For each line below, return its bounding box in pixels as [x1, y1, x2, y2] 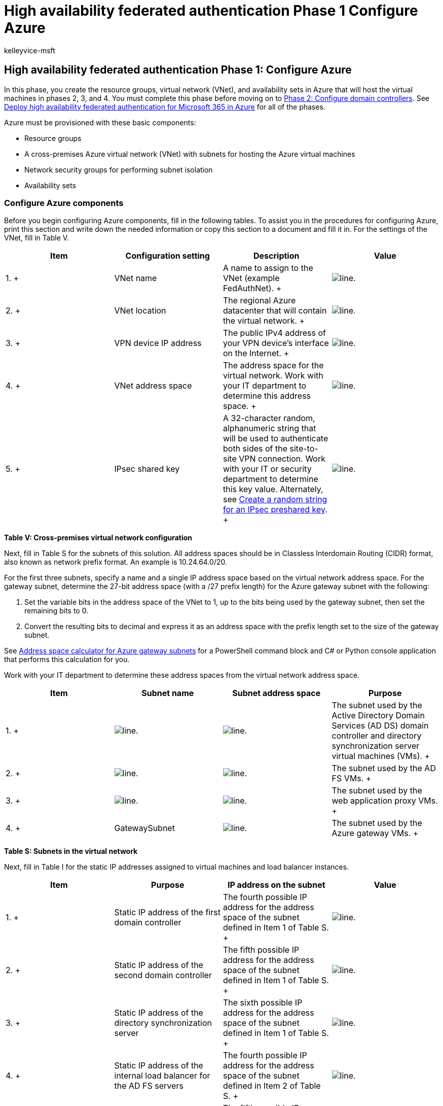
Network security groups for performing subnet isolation [24, 165, 213, 174]
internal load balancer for [114, 1070, 210, 1081]
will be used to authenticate [223, 433, 328, 444]
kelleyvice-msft [4, 46, 55, 55]
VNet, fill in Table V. [4, 233, 69, 243]
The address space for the [223, 360, 324, 371]
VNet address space [114, 381, 192, 391]
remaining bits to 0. [24, 606, 89, 615]
